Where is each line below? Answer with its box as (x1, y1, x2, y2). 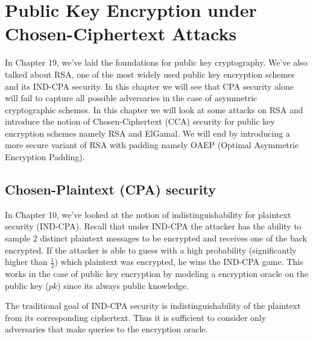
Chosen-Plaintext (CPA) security (5, 180, 216, 199)
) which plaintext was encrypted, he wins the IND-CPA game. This (54, 255, 303, 268)
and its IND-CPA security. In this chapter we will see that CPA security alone (5, 79, 294, 92)
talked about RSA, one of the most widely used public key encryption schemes (5, 67, 295, 80)
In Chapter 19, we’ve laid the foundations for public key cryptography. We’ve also (5, 56, 308, 69)
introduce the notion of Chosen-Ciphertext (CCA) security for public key (5, 115, 275, 128)
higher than (5, 255, 48, 268)
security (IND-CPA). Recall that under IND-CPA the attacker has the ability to (5, 220, 302, 232)
